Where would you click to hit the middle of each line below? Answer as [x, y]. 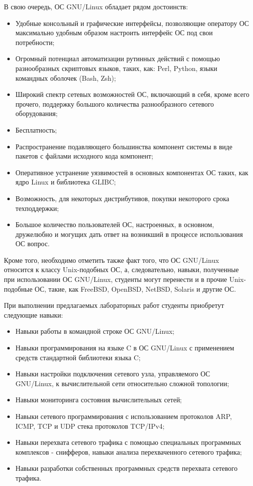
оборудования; [36, 113]
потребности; [35, 42]
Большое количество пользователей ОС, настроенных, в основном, [115, 224]
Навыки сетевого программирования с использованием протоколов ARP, [124, 416]
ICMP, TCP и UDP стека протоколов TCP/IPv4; [90, 426]
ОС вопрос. [32, 243]
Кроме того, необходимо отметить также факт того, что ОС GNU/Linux [112, 260]
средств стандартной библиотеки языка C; [78, 357]
